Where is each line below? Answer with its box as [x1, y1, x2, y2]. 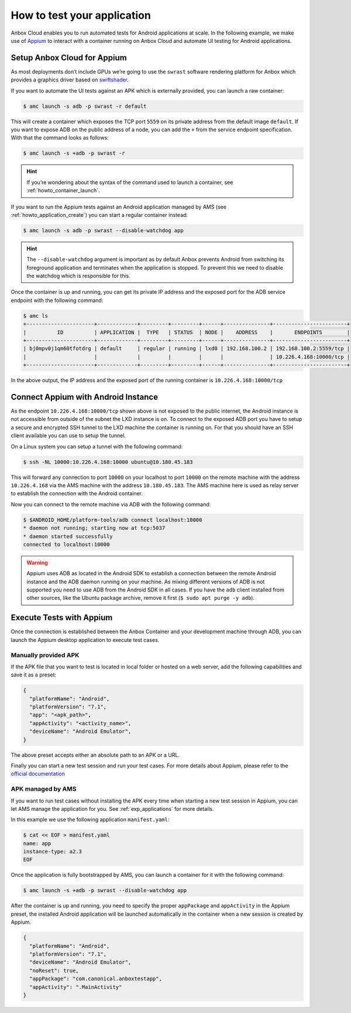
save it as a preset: [11, 671, 57, 678]
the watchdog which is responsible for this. [26, 273, 131, 280]
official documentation [11, 770, 66, 777]
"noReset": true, [29, 967, 79, 974]
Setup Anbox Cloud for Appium [11, 53, 127, 63]
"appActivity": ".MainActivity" [29, 984, 122, 990]
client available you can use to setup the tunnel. [11, 432, 126, 439]
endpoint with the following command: [11, 297, 104, 304]
